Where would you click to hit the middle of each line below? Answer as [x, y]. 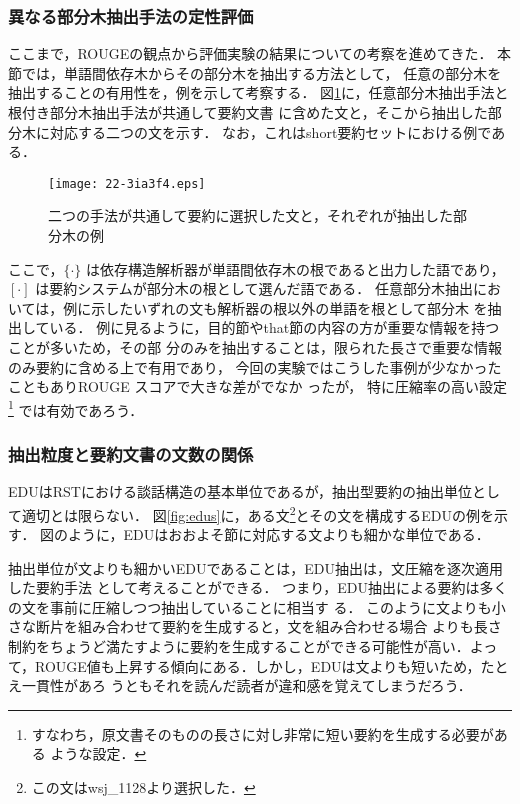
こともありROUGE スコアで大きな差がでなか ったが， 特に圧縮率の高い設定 [257, 386]
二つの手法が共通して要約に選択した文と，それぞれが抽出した [251, 215]
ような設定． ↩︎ [98, 753]
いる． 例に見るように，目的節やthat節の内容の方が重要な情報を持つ [274, 327]
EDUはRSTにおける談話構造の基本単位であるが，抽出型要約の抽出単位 [240, 491]
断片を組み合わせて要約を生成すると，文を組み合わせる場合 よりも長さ [268, 626]
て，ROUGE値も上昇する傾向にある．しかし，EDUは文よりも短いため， [244, 665]
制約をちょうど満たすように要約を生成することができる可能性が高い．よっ [253, 646]
